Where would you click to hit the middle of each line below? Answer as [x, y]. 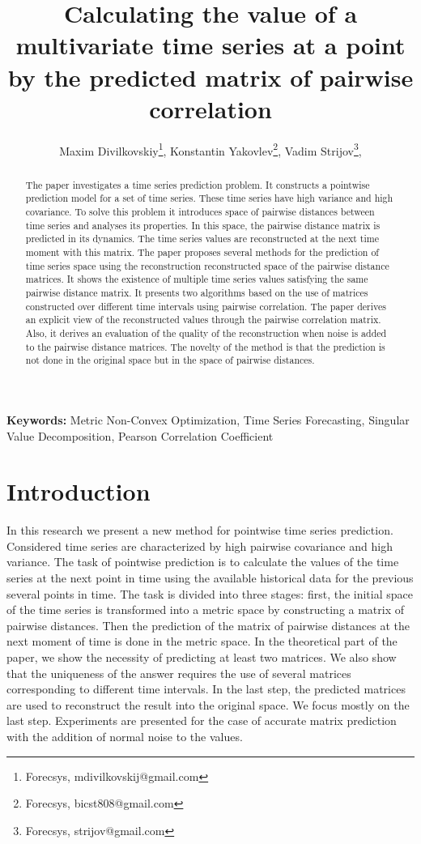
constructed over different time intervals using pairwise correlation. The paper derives [206, 306]
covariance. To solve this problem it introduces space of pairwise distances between [200, 212]
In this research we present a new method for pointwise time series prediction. [200, 530]
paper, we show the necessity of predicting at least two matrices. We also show [202, 656]
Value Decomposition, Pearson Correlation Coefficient [140, 435]
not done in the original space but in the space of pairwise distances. [170, 360]
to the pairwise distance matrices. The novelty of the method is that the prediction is [205, 346]
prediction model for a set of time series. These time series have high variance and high [209, 198]
